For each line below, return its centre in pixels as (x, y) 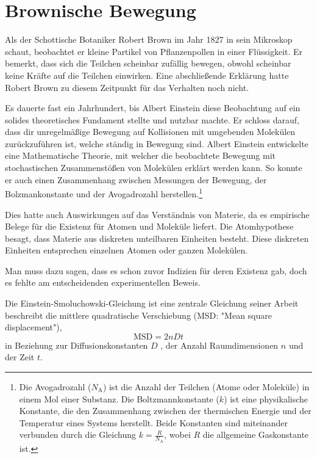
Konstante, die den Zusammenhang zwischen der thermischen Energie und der (165, 411)
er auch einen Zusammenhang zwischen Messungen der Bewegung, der (136, 179)
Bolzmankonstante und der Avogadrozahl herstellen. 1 (104, 193)
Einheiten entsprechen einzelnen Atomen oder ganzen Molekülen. (126, 250)
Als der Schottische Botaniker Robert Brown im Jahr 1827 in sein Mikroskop (149, 39)
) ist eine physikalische (266, 398)
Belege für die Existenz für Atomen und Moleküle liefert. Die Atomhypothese (149, 226)
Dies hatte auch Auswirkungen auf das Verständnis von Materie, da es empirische (157, 214)
